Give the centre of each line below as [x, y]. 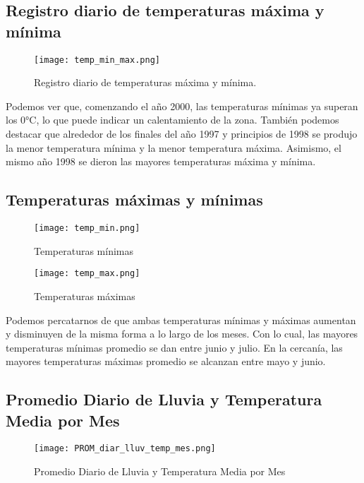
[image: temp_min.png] [87, 228]
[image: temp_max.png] [87, 274]
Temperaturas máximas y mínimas [134, 199]
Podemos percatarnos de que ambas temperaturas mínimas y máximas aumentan [181, 320]
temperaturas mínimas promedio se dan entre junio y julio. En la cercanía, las [174, 347]
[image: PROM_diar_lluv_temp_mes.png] [125, 449]
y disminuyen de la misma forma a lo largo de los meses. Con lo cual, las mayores [182, 334]
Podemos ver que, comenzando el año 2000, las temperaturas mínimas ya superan [182, 106]
